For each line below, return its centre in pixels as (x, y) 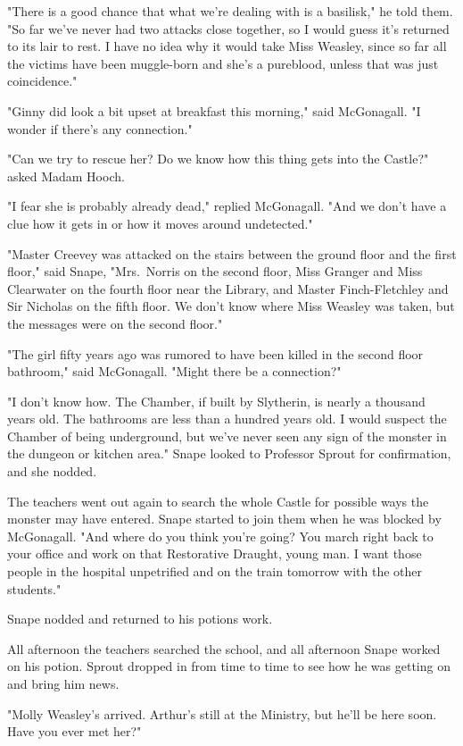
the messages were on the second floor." (115, 323)
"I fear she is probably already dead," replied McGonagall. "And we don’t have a (227, 206)
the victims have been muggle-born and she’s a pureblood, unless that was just (223, 63)
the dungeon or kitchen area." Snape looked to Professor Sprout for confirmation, (229, 453)
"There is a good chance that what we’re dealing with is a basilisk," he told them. (230, 11)
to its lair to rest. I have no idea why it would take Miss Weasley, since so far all (227, 46)
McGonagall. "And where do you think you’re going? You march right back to (220, 536)
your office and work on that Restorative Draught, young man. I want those (215, 553)
